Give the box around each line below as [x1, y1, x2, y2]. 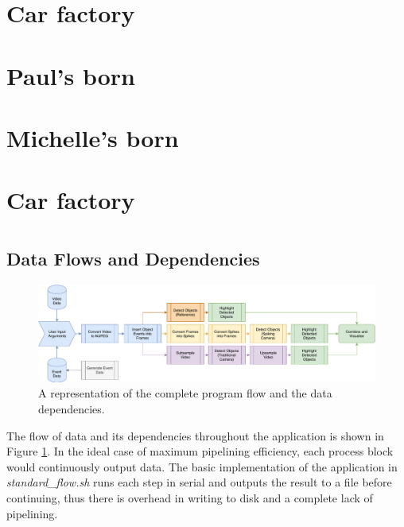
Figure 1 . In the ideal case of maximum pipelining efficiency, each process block [6, 443, 394, 459]
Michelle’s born [6, 121, 179, 153]
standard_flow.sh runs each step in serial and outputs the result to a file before [6, 474, 392, 490]
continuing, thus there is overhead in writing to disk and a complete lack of [6, 490, 373, 506]
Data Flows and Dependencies [6, 246, 260, 270]
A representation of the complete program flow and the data [38, 385, 332, 401]
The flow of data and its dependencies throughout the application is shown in [6, 427, 384, 444]
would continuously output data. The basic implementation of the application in [6, 458, 398, 475]
